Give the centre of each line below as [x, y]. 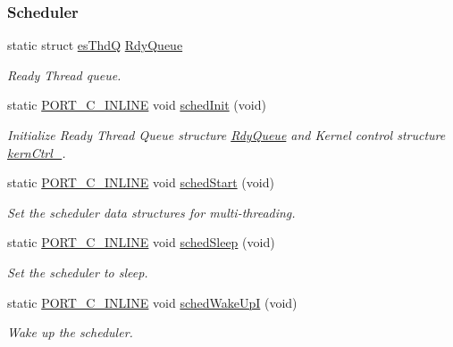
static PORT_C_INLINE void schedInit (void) [137, 105]
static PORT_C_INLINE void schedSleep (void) [141, 242]
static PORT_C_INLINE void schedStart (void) [141, 182]
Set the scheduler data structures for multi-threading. [151, 212]
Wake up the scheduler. [70, 332]
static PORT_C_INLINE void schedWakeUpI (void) [152, 302]
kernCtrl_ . [37, 152]
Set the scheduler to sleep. [78, 272]
